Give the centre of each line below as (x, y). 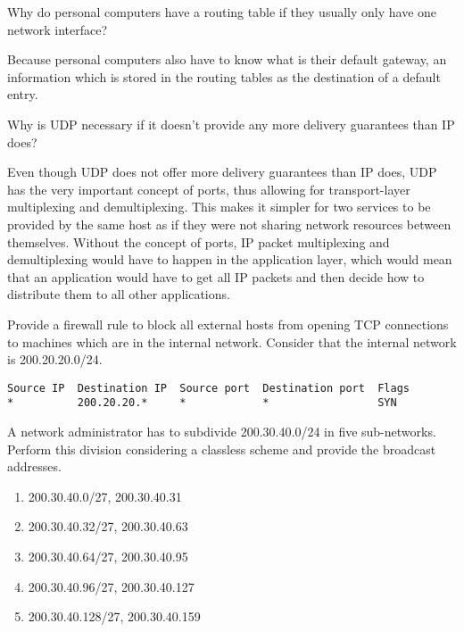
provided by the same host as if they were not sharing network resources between (229, 224)
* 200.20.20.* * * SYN (202, 403)
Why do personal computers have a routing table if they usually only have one (222, 12)
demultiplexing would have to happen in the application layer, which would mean (230, 259)
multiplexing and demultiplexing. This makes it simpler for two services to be (219, 207)
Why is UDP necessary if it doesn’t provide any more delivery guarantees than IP (231, 124)
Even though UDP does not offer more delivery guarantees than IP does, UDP (222, 172)
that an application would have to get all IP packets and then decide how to (216, 276)
